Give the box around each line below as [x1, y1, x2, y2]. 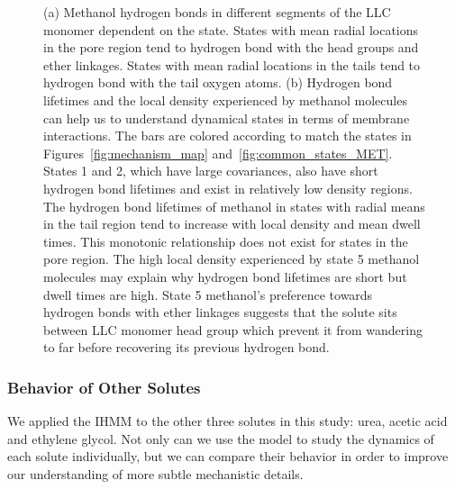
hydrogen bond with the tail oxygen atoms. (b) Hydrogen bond [43, 73, 393, 92]
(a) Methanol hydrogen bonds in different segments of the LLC [43, 3, 391, 21]
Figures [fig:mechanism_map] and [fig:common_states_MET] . [43, 143, 393, 162]
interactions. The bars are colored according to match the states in [43, 126, 412, 145]
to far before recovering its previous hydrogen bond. [43, 338, 330, 357]
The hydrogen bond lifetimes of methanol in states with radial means [43, 196, 425, 215]
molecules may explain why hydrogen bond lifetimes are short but [43, 267, 407, 285]
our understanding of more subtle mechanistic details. [7, 464, 304, 483]
